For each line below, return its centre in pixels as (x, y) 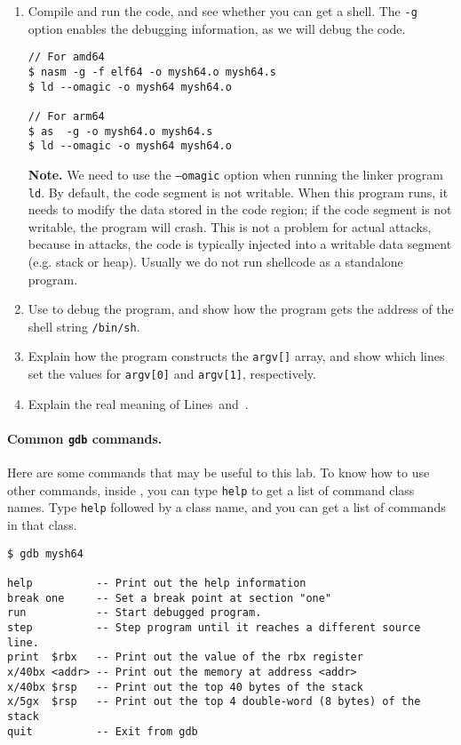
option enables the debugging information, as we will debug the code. (217, 28)
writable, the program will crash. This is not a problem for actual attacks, (230, 226)
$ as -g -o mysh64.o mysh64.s (120, 131)
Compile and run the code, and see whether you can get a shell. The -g (223, 11)
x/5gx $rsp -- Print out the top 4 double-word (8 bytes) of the (214, 702)
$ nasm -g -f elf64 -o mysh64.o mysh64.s (152, 72)
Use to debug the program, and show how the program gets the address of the (241, 309)
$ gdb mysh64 (45, 553)
